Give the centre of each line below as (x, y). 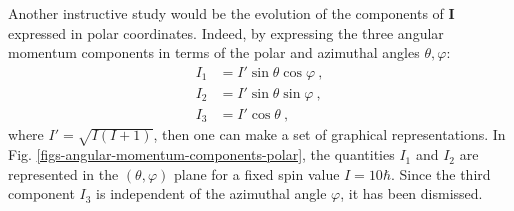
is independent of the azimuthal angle (211, 193)
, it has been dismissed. (411, 193)
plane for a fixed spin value (256, 173)
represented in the (63, 173)
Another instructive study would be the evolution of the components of (226, 13)
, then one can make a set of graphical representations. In (329, 134)
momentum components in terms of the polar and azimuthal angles (214, 52)
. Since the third (440, 173)
